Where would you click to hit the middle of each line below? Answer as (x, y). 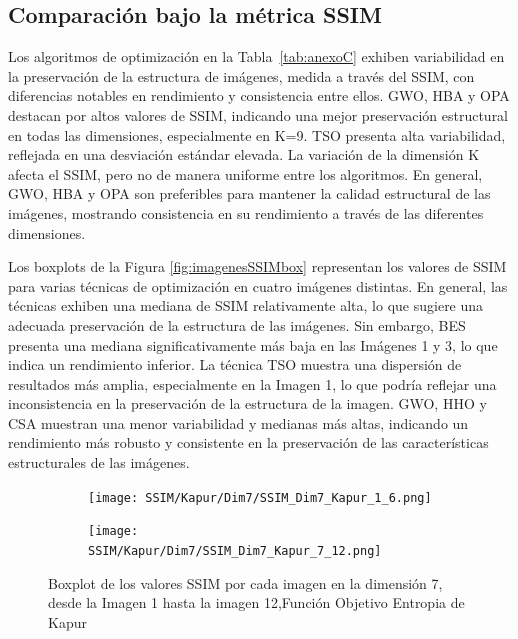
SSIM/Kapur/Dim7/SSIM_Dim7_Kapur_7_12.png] (235, 550)
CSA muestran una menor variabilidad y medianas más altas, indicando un (238, 422)
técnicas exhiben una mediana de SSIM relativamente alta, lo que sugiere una (246, 305)
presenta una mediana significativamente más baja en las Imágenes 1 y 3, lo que (253, 344)
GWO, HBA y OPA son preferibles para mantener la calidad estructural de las (249, 193)
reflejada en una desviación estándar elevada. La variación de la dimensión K (244, 154)
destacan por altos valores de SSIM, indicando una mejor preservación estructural (258, 114)
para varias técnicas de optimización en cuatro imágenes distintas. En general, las (258, 285)
